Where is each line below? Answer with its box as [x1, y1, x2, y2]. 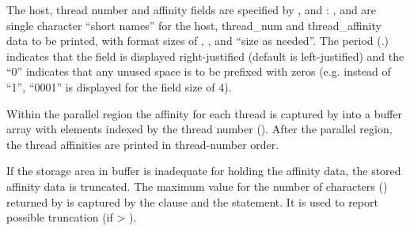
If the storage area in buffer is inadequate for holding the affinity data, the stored [6, 162, 401, 179]
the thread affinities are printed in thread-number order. [6, 136, 279, 152]
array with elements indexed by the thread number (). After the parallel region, [6, 121, 393, 137]
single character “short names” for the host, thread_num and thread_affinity [6, 17, 382, 33]
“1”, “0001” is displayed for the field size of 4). [6, 78, 232, 95]
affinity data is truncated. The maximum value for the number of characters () [6, 177, 388, 194]
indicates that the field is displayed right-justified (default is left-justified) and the [6, 47, 404, 64]
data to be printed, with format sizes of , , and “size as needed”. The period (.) [6, 32, 389, 49]
